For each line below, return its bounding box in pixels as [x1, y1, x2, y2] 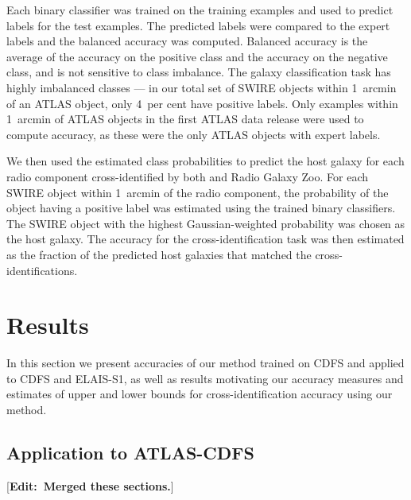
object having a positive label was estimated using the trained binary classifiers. [6, 200, 396, 216]
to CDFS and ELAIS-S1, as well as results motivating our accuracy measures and [6, 370, 404, 386]
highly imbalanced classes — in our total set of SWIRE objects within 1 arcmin [6, 79, 397, 95]
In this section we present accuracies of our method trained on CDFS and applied [6, 355, 405, 371]
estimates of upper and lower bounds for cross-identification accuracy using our [6, 386, 393, 402]
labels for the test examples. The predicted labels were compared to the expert [6, 17, 390, 33]
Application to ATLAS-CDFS [6, 440, 254, 464]
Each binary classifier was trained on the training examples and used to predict [6, 2, 394, 17]
